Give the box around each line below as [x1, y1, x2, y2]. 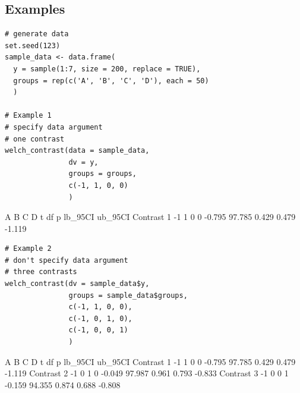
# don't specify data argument [5, 256, 128, 265]
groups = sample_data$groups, [68, 291, 188, 300]
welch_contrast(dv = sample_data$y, [5, 279, 150, 288]
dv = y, [68, 158, 99, 166]
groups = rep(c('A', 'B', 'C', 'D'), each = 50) [13, 76, 209, 85]
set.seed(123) [5, 41, 61, 50]
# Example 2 [5, 244, 52, 253]
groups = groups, [68, 169, 137, 178]
